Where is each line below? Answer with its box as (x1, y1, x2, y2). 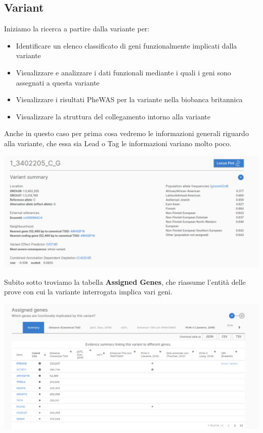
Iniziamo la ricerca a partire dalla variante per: (4, 23, 150, 34)
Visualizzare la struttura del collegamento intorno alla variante (16, 111, 210, 121)
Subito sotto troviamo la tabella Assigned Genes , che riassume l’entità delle (4, 276, 246, 287)
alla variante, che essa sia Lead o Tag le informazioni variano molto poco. (4, 138, 232, 148)
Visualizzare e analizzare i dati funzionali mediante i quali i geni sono (16, 67, 231, 77)
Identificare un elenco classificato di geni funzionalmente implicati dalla (16, 40, 237, 51)
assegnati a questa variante (16, 77, 100, 88)
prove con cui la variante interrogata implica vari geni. (4, 286, 172, 297)
